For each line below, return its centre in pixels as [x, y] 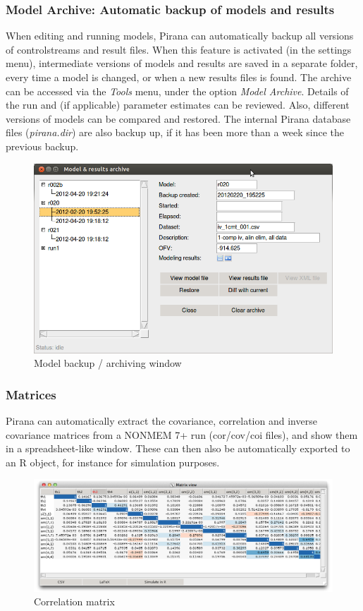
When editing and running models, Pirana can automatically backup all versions [180, 36]
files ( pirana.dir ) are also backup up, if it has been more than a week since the [175, 132]
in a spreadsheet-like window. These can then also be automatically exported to [178, 448]
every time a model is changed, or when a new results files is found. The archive [179, 77]
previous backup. [42, 146]
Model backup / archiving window [108, 363]
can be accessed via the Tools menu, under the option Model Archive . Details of [177, 91]
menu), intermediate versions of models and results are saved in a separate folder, [182, 63]
